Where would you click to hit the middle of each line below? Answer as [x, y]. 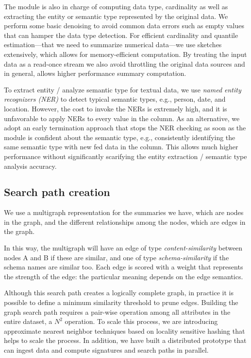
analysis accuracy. [30, 166]
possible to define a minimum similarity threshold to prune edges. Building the [121, 302]
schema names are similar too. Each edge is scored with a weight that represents [124, 267]
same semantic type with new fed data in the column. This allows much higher [121, 147]
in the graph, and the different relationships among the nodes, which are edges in [125, 222]
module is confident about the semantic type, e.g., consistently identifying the [120, 137]
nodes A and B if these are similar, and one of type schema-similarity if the [117, 257]
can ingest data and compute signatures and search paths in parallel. [106, 350]
